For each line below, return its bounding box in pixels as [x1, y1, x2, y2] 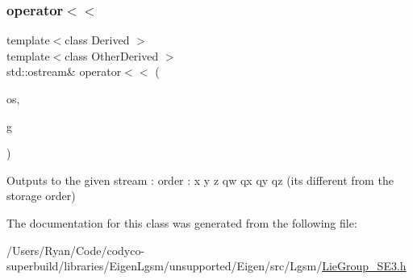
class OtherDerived [65, 47, 159, 64]
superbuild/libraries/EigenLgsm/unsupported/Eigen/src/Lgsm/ [6, 257, 323, 274]
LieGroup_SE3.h [322, 257, 407, 274]
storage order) [6, 187, 76, 204]
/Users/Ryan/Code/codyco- [6, 241, 145, 258]
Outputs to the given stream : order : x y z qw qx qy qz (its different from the [6, 171, 394, 188]
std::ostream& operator [6, 63, 122, 80]
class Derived [65, 31, 130, 48]
